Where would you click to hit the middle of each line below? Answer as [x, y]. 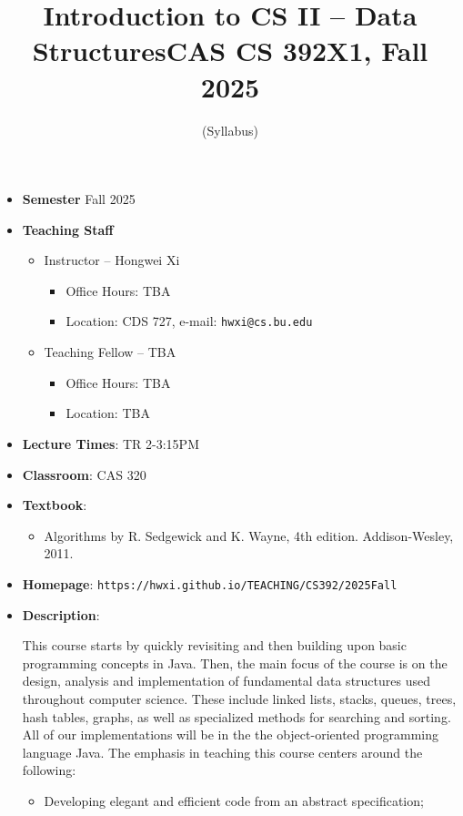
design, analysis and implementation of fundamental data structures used [226, 681]
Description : [61, 614]
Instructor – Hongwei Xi [112, 260]
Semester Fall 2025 [79, 199]
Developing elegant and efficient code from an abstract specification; [234, 800]
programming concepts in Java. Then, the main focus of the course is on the [235, 663]
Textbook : [55, 505]
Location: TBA [108, 413]
